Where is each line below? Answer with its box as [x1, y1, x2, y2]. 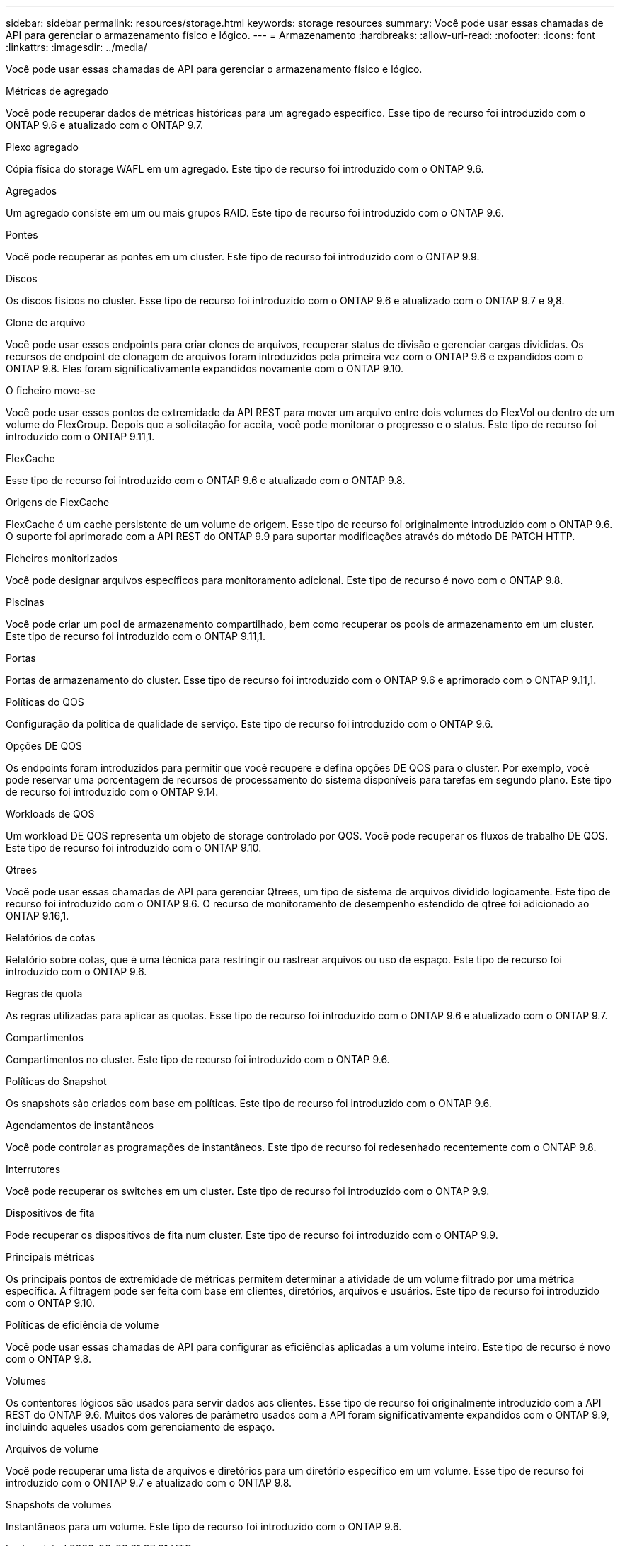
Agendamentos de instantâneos [6, 1119, 154, 1131]
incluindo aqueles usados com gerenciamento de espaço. [6, 1421, 275, 1433]
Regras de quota [6, 987, 83, 1000]
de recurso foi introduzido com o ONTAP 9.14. [6, 786, 219, 798]
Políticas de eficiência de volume [6, 1319, 159, 1331]
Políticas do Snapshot [6, 1075, 107, 1087]
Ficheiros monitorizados [6, 552, 118, 564]
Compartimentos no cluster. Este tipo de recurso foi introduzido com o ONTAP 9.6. [6, 1053, 390, 1065]
